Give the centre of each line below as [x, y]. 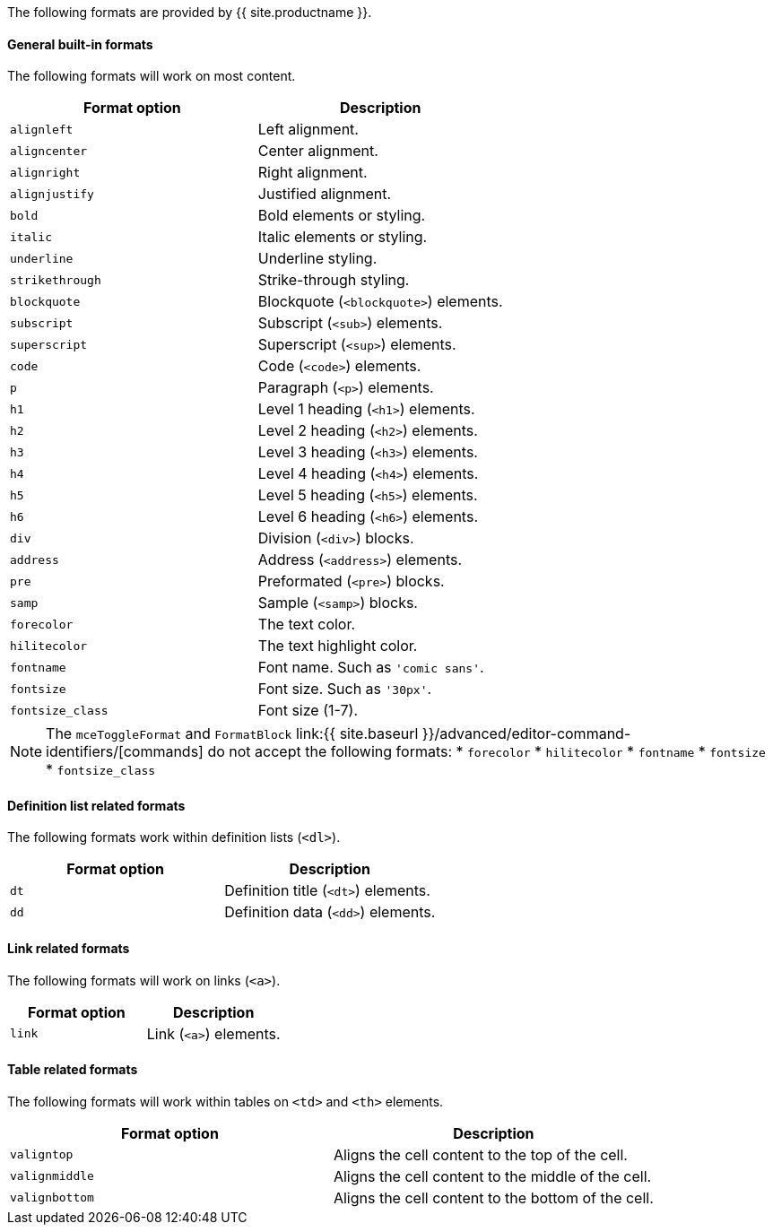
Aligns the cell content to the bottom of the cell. [493, 1197]
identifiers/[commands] [125, 752]
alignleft [42, 129]
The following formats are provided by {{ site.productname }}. [190, 12]
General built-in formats [80, 44]
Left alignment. [308, 130]
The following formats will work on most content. [152, 76]
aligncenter [49, 151]
